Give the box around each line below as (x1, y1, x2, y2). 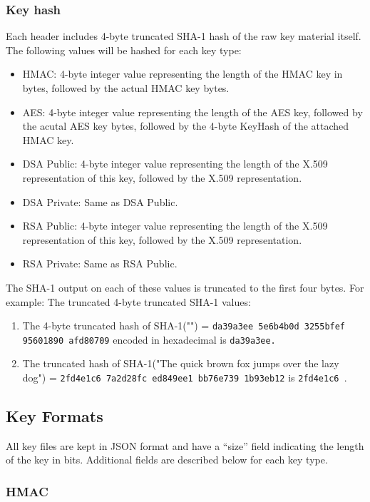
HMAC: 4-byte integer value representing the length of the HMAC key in (22, 66, 343, 81)
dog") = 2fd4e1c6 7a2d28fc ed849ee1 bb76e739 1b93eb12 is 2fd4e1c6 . (22, 370, 347, 385)
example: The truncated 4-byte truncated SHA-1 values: (6, 294, 251, 309)
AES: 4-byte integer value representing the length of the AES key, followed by (22, 104, 363, 119)
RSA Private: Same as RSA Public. (22, 256, 178, 271)
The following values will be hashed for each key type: (6, 42, 242, 57)
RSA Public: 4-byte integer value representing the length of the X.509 (22, 218, 328, 233)
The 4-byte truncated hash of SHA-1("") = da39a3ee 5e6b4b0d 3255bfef (22, 318, 346, 333)
